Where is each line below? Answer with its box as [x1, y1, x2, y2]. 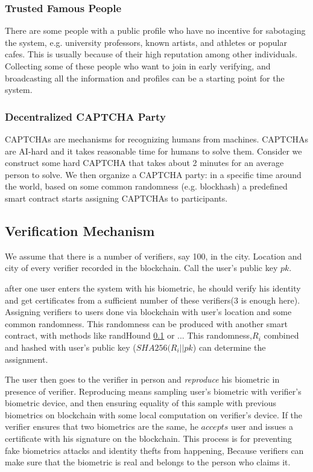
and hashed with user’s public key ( [5, 340, 136, 353]
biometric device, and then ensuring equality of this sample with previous [5, 397, 277, 409]
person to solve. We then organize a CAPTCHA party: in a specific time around [5, 168, 302, 180]
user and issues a [230, 420, 293, 433]
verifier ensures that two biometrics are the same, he [5, 420, 198, 433]
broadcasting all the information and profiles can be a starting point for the [5, 71, 285, 84]
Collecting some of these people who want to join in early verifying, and [5, 60, 271, 72]
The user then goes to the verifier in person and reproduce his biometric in [5, 373, 280, 386]
